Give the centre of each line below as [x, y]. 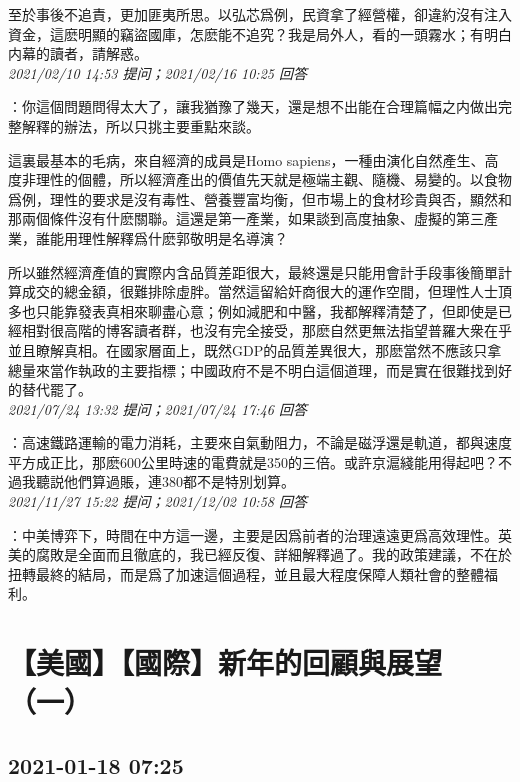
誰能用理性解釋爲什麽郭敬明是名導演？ [161, 237]
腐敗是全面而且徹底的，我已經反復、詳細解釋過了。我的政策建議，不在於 [273, 554]
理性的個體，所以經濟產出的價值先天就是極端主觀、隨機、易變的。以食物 [273, 179]
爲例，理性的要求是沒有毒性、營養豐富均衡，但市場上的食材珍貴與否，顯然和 [260, 198]
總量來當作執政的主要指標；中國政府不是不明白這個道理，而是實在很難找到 [253, 369]
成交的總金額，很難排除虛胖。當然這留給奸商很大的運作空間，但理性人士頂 [266, 291]
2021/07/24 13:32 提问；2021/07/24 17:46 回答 [157, 408]
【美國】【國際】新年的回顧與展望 [225, 662]
